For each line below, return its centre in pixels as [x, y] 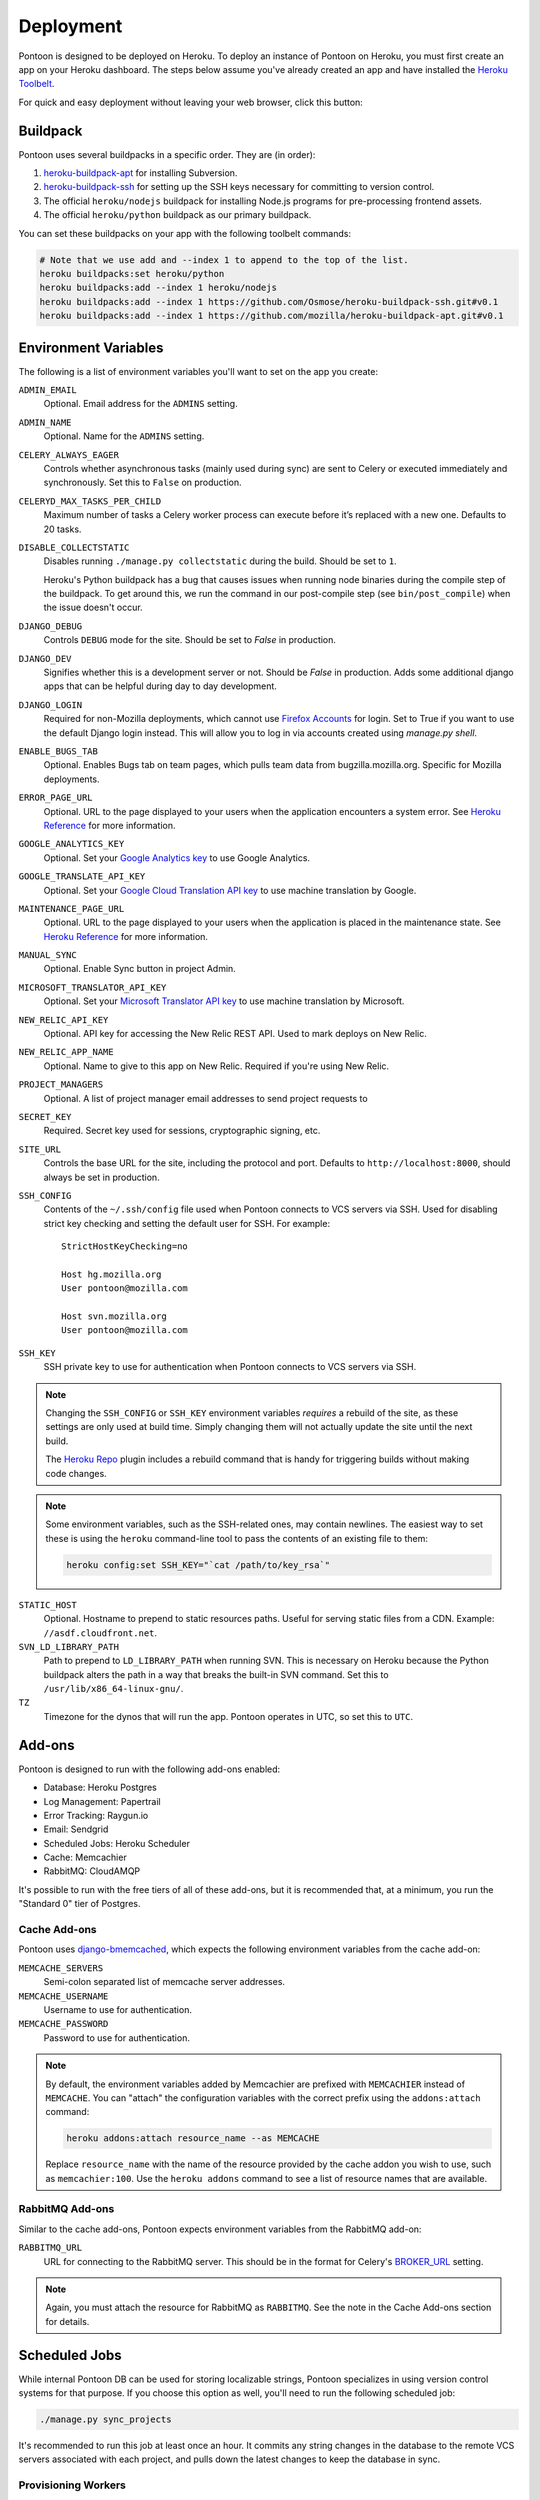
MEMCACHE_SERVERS [61, 1968]
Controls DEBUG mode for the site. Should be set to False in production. [190, 640]
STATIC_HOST [47, 1604]
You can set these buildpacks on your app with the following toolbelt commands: [185, 233]
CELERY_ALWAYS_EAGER [69, 454]
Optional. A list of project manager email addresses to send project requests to [206, 1098]
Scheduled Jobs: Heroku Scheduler [116, 1843]
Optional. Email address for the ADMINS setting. [141, 404]
